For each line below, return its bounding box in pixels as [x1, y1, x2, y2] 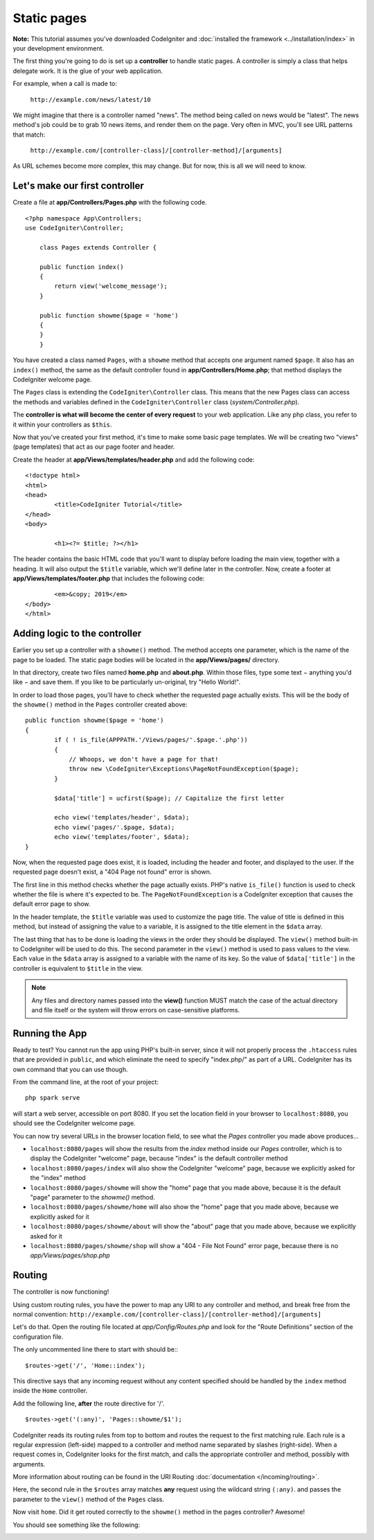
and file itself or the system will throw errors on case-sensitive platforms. [31, 1006, 240, 1014]
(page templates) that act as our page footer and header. [12, 442, 175, 451]
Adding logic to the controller [12, 628, 142, 639]
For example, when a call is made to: [12, 80, 118, 88]
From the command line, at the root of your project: [12, 1078, 159, 1087]
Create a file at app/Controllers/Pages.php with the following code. [12, 198, 207, 207]
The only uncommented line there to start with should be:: [12, 1345, 179, 1353]
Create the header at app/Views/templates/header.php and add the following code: [12, 455, 255, 464]
